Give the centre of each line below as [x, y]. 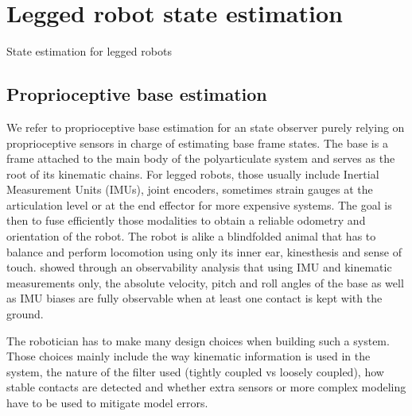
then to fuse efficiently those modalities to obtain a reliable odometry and [186, 220]
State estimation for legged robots [89, 51]
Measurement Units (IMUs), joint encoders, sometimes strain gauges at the [190, 189]
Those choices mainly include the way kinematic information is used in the [189, 356]
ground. [25, 314]
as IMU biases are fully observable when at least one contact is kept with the [194, 298]
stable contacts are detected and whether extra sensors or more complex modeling [206, 387]
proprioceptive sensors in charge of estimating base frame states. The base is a [197, 143]
